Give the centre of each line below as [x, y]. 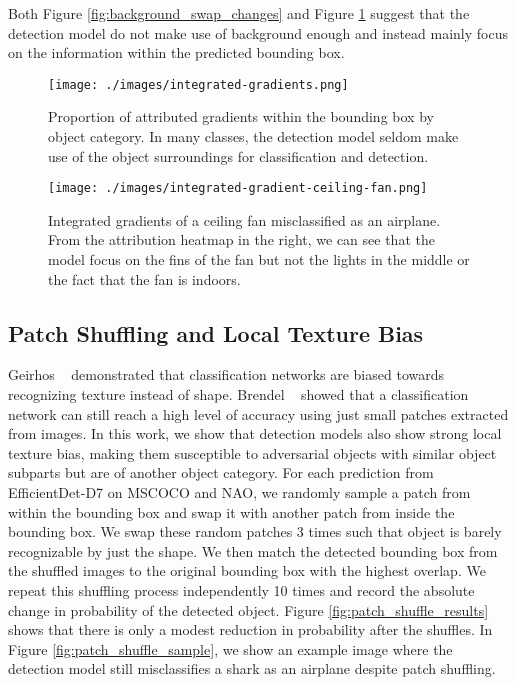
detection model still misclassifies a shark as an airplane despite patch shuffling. [252, 668]
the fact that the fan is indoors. [144, 278]
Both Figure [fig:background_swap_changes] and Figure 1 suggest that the [239, 13]
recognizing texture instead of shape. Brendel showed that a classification [238, 394]
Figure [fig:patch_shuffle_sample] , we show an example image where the [230, 648]
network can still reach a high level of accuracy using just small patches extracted [258, 413]
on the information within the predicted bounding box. [176, 52]
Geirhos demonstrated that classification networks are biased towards [226, 374]
